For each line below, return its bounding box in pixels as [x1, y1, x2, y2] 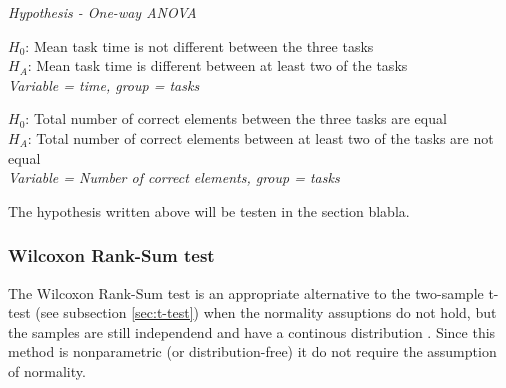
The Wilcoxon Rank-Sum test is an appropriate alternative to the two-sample [8, 282, 484, 303]
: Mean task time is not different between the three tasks [25, 35, 374, 56]
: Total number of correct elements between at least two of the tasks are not [27, 127, 494, 148]
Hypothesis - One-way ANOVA [8, 2, 197, 22]
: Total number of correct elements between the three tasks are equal [25, 108, 447, 129]
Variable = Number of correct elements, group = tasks [8, 167, 340, 188]
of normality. [8, 360, 86, 381]
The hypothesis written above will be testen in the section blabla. [8, 200, 410, 221]
